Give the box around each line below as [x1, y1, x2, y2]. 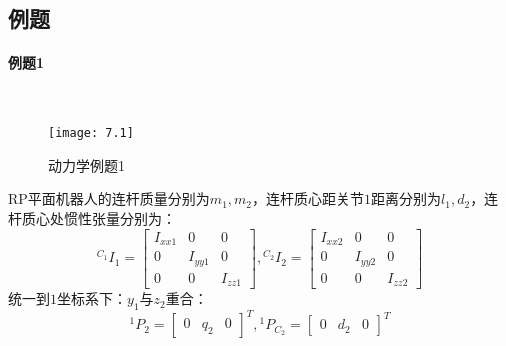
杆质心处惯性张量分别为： [8, 208, 176, 229]
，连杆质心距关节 [252, 188, 365, 209]
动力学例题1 [48, 154, 125, 175]
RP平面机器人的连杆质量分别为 [8, 188, 210, 209]
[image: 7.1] [48, 126, 134, 141]
